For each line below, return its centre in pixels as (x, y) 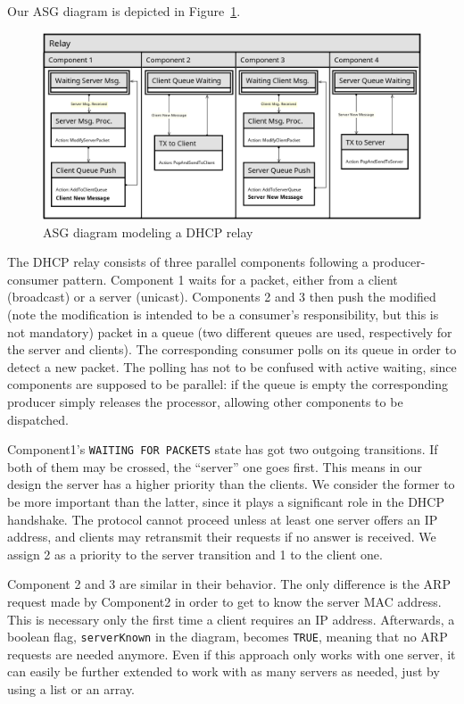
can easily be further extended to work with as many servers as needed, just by (224, 671)
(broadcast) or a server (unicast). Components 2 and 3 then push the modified (222, 297)
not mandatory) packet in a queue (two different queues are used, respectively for (230, 331)
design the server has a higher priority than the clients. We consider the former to (231, 484)
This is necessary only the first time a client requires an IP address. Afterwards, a (231, 619)
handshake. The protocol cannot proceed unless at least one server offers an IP (223, 519)
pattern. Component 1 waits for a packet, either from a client (230, 279)
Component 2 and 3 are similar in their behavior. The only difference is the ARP (229, 584)
